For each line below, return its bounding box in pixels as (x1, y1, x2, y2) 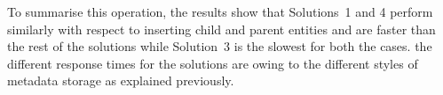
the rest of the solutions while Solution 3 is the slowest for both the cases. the (7, 37, 432, 55)
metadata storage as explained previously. (7, 71, 234, 90)
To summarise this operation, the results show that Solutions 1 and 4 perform (7, 3, 433, 20)
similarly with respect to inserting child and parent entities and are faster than (7, 19, 436, 38)
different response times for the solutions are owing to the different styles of (7, 54, 418, 72)
